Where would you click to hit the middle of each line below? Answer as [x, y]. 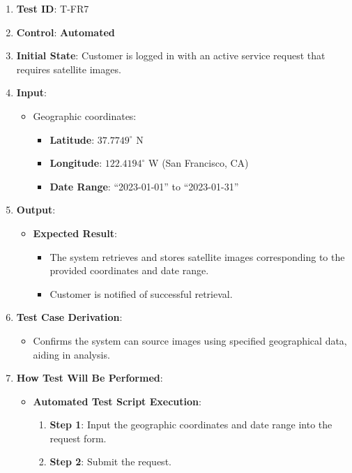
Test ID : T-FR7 [53, 8]
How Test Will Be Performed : [90, 378]
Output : [36, 210]
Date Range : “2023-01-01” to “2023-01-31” [144, 186]
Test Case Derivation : [69, 317]
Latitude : [72, 139]
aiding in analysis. [71, 354]
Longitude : [76, 163]
